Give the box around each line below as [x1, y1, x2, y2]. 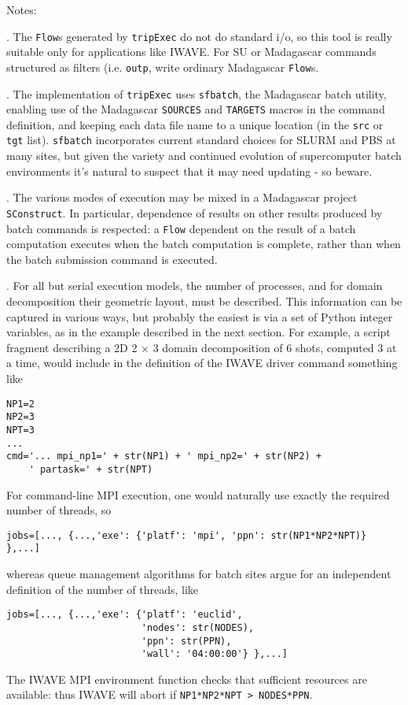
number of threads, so [6, 502, 112, 518]
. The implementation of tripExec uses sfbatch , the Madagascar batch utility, [6, 85, 387, 102]
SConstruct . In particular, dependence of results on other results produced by [6, 204, 383, 221]
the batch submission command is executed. [6, 250, 218, 267]
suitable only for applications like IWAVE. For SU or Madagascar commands [6, 43, 377, 60]
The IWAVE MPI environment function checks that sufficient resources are [6, 670, 367, 687]
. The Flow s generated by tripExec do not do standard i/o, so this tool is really [6, 28, 392, 44]
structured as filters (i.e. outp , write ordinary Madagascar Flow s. [6, 58, 319, 75]
